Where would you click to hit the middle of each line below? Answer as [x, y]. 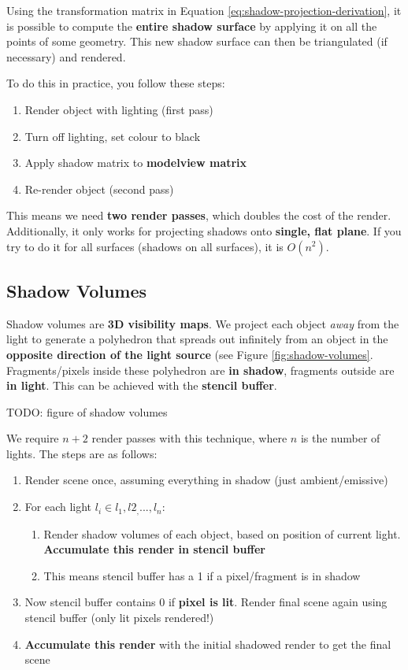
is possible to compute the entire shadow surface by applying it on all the [192, 26]
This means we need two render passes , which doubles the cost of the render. [199, 215]
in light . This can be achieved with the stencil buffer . [142, 385]
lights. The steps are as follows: [82, 453]
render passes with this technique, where [189, 438]
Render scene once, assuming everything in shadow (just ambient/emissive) [206, 480]
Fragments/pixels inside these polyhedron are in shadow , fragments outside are [200, 370]
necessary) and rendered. [66, 56]
